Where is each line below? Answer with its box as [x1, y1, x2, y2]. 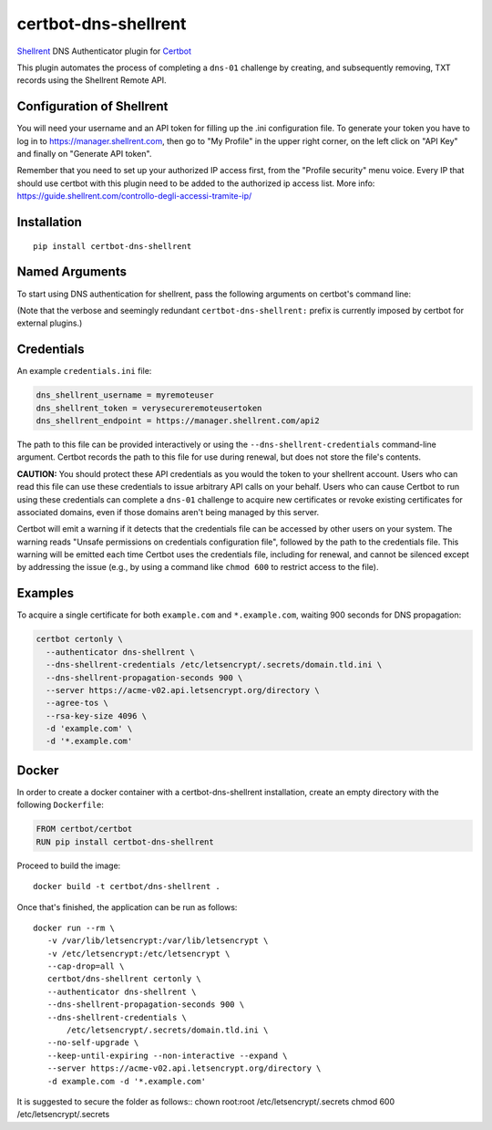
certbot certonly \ [36, 634, 123, 645]
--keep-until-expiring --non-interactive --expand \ [46, 1050, 288, 1061]
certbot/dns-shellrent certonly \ [46, 974, 202, 984]
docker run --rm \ [33, 922, 116, 933]
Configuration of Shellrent [16, 98, 169, 114]
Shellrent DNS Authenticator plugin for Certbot [16, 46, 191, 57]
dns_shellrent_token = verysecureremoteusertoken [36, 402, 262, 413]
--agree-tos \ [46, 698, 109, 709]
